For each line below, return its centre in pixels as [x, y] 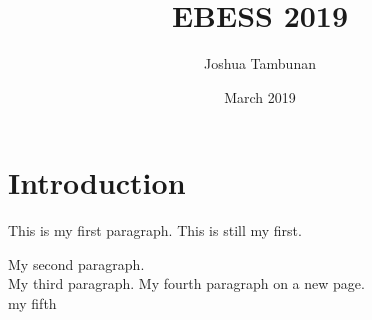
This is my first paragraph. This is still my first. [155, 230]
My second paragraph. [76, 263]
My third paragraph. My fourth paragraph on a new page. [186, 283]
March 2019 [260, 96]
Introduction [97, 182]
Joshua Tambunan [260, 63]
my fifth [32, 303]
